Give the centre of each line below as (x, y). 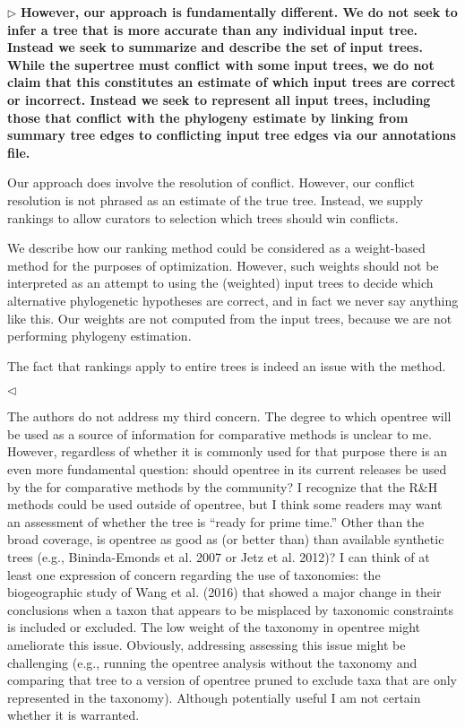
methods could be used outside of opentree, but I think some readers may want (225, 504)
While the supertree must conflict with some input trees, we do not (221, 64)
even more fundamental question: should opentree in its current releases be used (227, 469)
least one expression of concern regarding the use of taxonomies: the (194, 574)
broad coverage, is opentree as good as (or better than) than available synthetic (226, 539)
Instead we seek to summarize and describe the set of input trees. (215, 47)
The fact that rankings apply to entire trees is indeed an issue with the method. (227, 365)
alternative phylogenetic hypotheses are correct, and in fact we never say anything (233, 300)
